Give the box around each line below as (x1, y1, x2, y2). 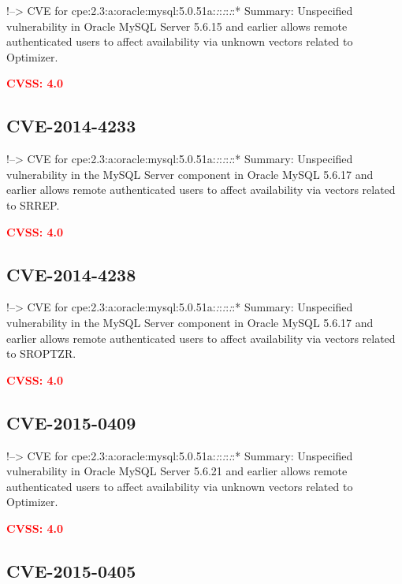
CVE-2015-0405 (6, 558, 136, 582)
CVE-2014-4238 (6, 262, 136, 286)
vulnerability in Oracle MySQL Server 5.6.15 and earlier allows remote (6, 17, 348, 34)
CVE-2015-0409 (6, 410, 136, 434)
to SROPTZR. (6, 345, 76, 362)
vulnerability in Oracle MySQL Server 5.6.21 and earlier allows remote (6, 463, 348, 479)
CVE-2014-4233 (6, 113, 136, 138)
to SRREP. (6, 196, 60, 213)
